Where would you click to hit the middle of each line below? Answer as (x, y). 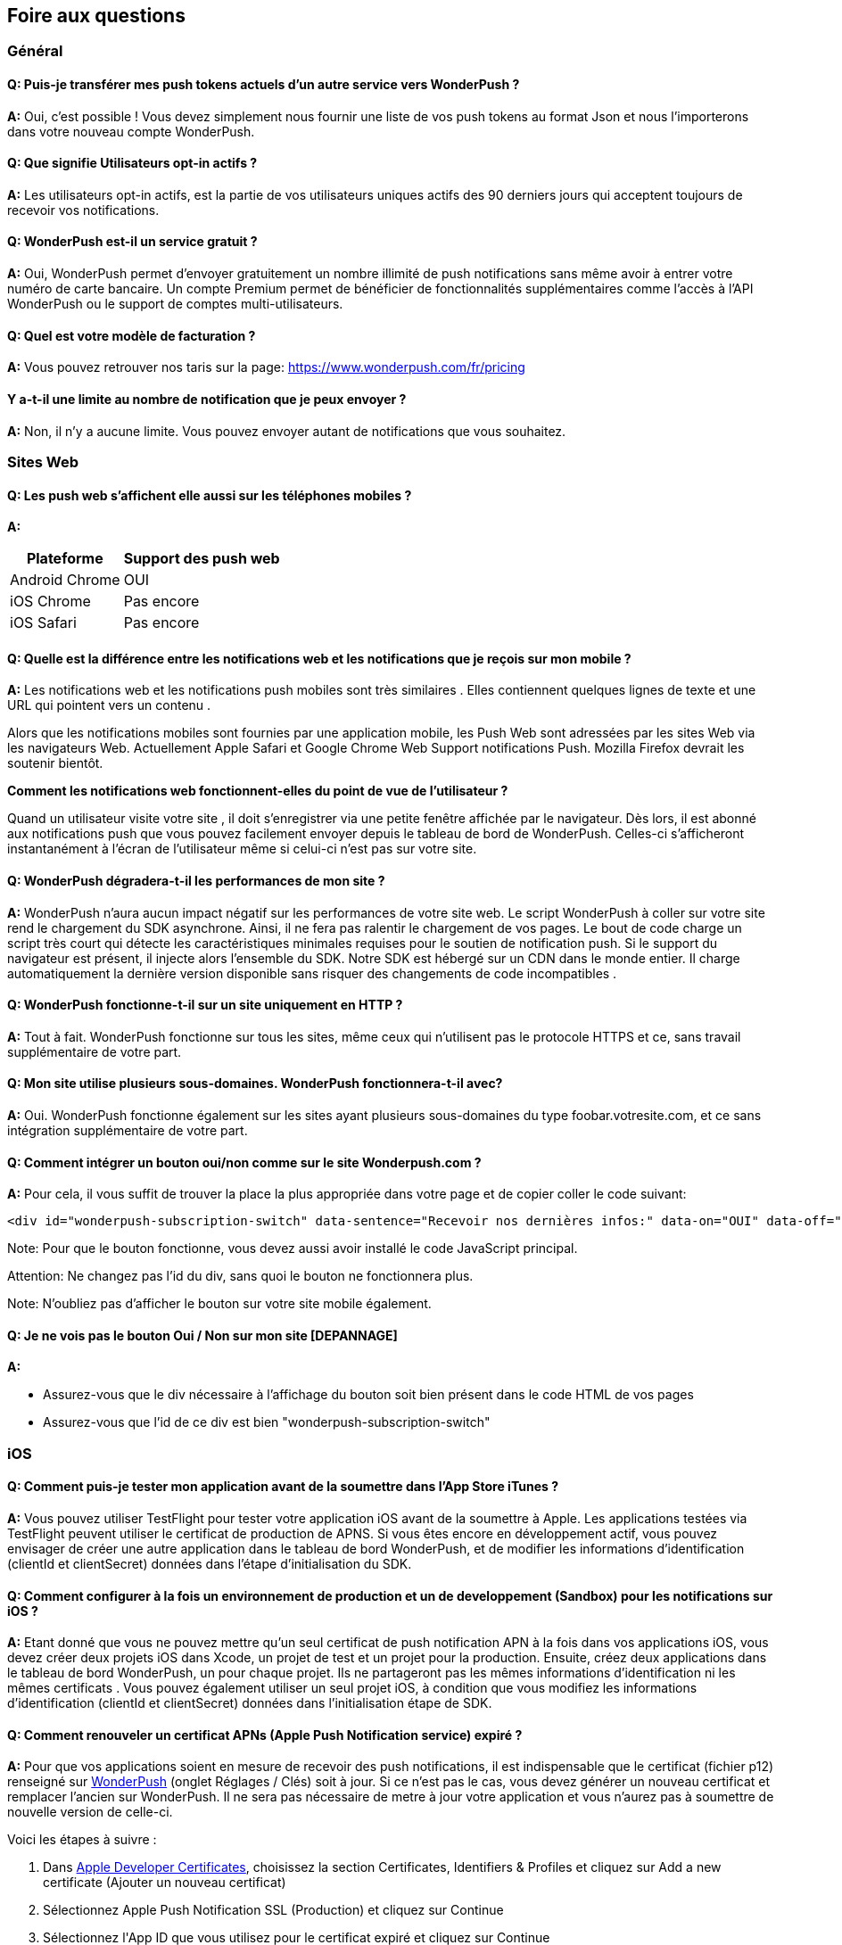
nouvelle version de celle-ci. (90, 1812)
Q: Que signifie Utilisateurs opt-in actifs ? (132, 163)
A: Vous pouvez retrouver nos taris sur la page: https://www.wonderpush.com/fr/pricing (266, 367)
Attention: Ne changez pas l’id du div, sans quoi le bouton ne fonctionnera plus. (240, 1276)
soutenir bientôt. (55, 763)
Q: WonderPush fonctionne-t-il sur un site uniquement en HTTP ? (205, 1005)
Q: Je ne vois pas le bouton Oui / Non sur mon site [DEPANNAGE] (202, 1335)
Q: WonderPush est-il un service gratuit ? (132, 242)
